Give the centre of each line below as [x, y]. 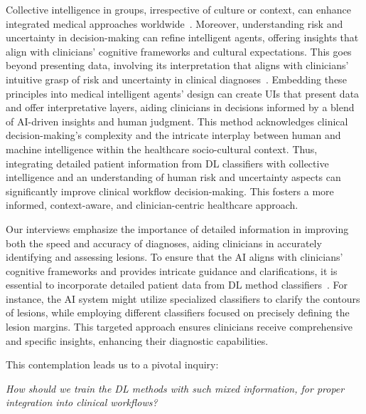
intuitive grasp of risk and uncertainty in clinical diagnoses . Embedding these [176, 79]
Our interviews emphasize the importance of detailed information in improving [177, 228]
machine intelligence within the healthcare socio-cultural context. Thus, [162, 149]
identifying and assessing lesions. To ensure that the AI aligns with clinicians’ [174, 257]
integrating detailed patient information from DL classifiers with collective [167, 163]
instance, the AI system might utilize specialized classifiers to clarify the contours [183, 298]
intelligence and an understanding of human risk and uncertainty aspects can [173, 177]
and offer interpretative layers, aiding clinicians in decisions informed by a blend [180, 107]
